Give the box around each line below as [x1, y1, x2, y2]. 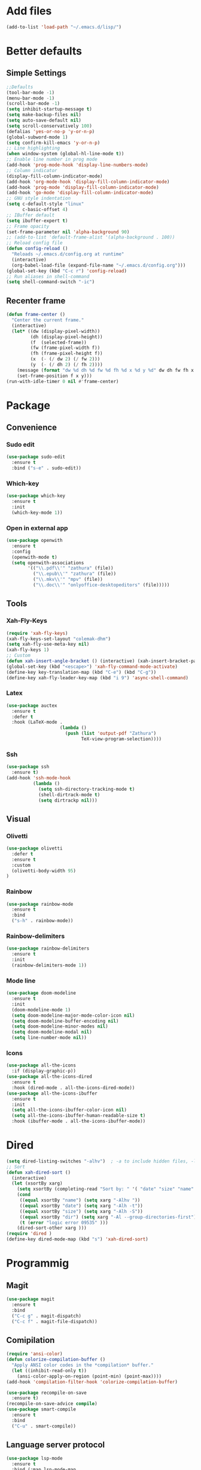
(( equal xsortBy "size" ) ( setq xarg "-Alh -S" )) [19, 1208, 144, 1215]
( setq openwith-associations [11, 559, 84, 566]
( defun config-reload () [6, 246, 68, 252]
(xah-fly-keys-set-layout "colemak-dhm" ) [6, 635, 111, 642]
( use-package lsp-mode [6, 1456, 63, 1462]
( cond [17, 1192, 31, 1198]
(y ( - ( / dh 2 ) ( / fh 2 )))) [30, 362, 103, 368]
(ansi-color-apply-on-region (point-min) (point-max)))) [17, 1373, 162, 1379]
